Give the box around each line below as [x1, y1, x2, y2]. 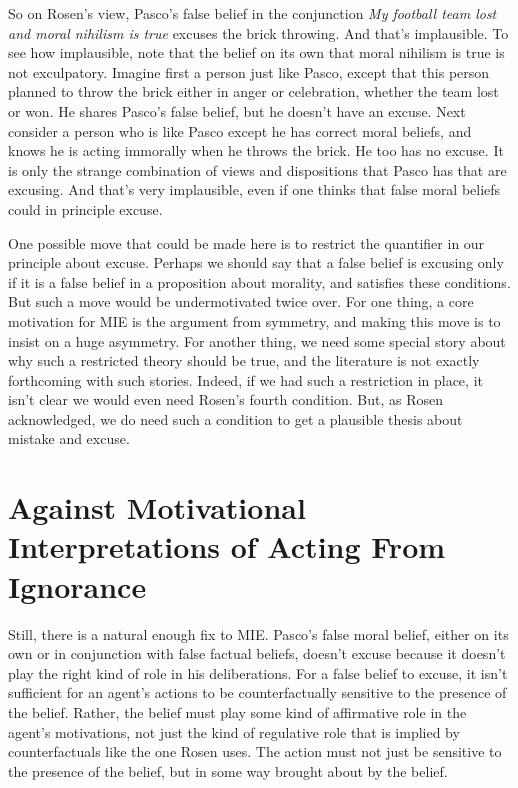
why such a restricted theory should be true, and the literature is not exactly [8, 350, 480, 371]
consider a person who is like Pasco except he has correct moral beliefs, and [8, 120, 472, 141]
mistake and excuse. [8, 428, 130, 449]
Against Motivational [8, 487, 306, 528]
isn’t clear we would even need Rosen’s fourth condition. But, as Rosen [8, 389, 444, 410]
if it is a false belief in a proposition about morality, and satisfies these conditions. [8, 271, 511, 292]
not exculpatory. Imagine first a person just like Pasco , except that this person [8, 61, 490, 82]
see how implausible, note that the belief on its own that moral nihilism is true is [8, 42, 505, 63]
